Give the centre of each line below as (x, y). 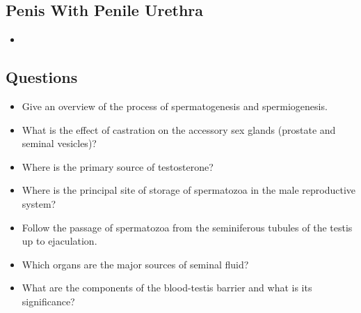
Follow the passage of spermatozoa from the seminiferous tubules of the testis (187, 227)
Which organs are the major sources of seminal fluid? (135, 264)
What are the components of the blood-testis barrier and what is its (167, 288)
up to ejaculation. (59, 241)
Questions (42, 77)
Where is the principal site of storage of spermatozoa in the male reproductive (189, 190)
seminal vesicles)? (59, 143)
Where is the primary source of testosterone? (118, 166)
